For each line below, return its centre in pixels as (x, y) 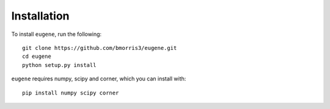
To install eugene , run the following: (57, 34)
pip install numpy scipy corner (71, 93)
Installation (40, 16)
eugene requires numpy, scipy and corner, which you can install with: (99, 79)
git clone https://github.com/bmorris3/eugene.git (100, 48)
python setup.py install (59, 65)
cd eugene (37, 57)
